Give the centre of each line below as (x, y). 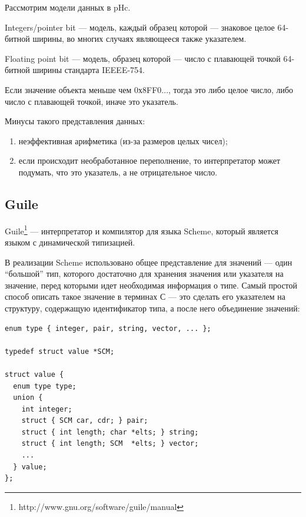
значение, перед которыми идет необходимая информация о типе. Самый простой (151, 285)
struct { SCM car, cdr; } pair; (85, 421)
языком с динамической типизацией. (70, 242)
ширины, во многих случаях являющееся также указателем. (139, 39)
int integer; (47, 409)
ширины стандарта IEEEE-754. (89, 70)
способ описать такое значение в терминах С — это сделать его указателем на (145, 296)
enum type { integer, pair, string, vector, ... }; (108, 328)
